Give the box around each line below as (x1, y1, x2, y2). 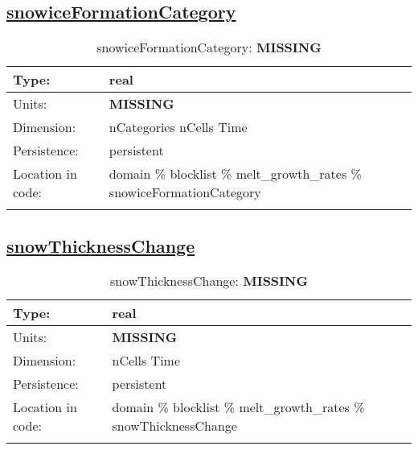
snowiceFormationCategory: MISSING (96, 38, 322, 57)
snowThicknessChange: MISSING (110, 271, 308, 291)
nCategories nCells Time (109, 118, 248, 137)
